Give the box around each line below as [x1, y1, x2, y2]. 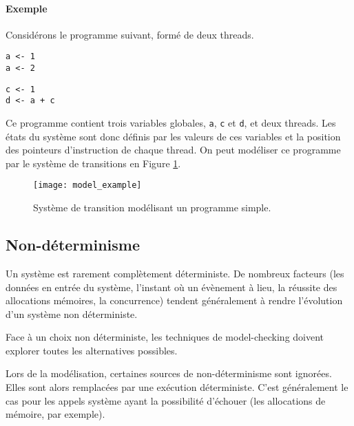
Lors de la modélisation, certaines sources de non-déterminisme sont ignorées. [6, 366, 332, 381]
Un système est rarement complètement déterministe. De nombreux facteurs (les [6, 266, 344, 280]
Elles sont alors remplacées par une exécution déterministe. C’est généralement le [6, 380, 348, 394]
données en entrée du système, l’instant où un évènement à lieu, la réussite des [6, 279, 337, 294]
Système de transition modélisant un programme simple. [33, 200, 271, 215]
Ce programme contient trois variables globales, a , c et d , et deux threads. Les [6, 116, 336, 130]
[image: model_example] [33, 180, 142, 191]
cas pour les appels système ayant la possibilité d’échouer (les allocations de [6, 393, 326, 407]
